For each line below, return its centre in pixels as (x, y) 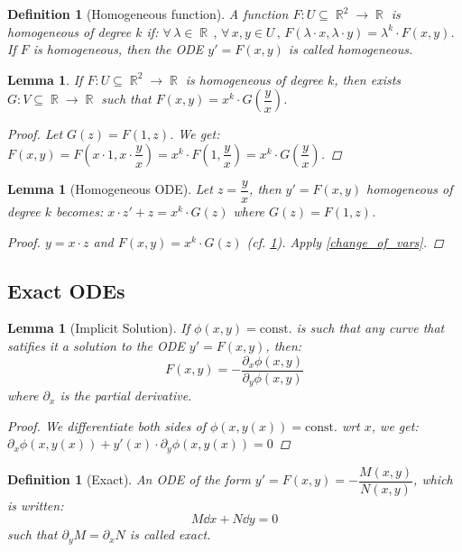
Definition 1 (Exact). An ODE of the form (129, 479)
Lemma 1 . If (45, 79)
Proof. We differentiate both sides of (106, 425)
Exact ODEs (66, 290)
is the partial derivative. (126, 396)
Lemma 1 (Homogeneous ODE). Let (110, 189)
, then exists (368, 79)
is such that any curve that (370, 328)
